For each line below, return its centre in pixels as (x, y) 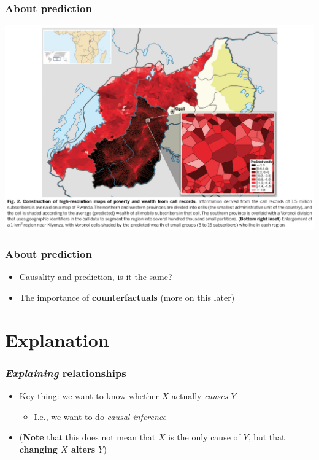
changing (38, 449)
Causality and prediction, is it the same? (96, 277)
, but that (267, 437)
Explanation (57, 339)
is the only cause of (204, 437)
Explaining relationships (66, 372)
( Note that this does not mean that (87, 437)
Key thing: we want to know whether (89, 396)
